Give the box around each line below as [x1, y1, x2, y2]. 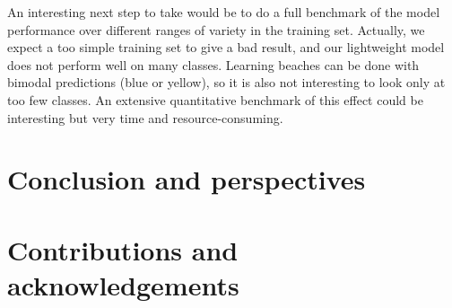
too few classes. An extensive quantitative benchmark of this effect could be [7, 90, 423, 109]
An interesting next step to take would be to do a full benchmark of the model [7, 3, 440, 21]
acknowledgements [7, 266, 239, 303]
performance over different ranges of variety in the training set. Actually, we [7, 20, 425, 39]
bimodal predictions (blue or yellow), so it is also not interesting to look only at [7, 73, 446, 92]
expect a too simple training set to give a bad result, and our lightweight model [7, 38, 445, 57]
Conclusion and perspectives [7, 161, 366, 198]
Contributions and [7, 231, 239, 268]
